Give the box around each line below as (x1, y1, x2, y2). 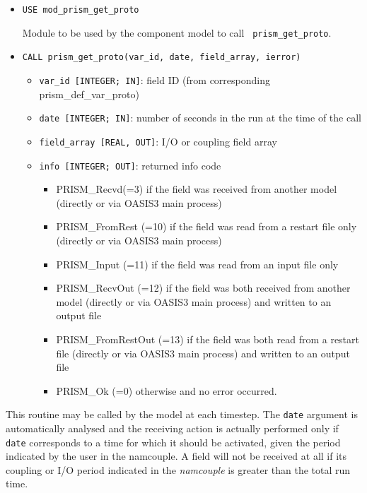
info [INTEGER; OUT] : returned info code (39, 158, 221, 172)
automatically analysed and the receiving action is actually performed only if (6, 420, 339, 435)
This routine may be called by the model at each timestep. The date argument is (6, 407, 358, 422)
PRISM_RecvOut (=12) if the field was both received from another (56, 280, 351, 295)
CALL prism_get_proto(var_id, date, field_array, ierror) (22, 52, 301, 63)
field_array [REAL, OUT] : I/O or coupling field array (39, 133, 277, 148)
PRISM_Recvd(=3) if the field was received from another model (56, 182, 337, 196)
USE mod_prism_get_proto (22, 5, 139, 15)
